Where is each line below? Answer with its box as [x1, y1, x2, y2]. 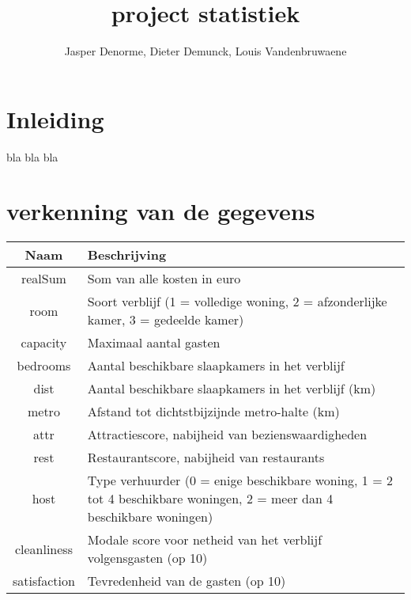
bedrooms [17, 356, 71, 375]
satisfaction [13, 572, 75, 591]
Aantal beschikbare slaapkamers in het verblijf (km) [87, 379, 376, 398]
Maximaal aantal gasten [87, 333, 221, 352]
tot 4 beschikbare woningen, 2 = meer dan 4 [87, 489, 334, 508]
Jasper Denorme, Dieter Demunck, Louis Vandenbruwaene [64, 43, 347, 59]
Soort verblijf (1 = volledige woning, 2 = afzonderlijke [87, 292, 387, 311]
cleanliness [14, 539, 73, 558]
